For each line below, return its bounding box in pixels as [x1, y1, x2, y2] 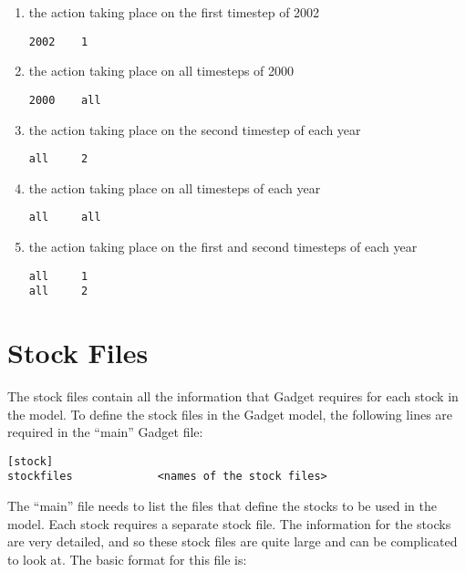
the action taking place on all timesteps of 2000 [28, 61, 295, 80]
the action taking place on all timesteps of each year [28, 178, 321, 197]
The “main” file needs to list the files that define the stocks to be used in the [7, 496, 437, 515]
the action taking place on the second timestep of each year [28, 120, 361, 139]
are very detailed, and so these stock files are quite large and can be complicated [7, 532, 458, 551]
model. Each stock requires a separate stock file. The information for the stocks [7, 514, 451, 533]
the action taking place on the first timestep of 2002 [28, 3, 320, 21]
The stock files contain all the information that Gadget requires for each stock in [7, 387, 459, 406]
